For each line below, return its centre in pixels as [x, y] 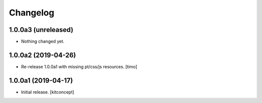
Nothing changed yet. [43, 42]
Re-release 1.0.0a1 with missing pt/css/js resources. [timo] [79, 66]
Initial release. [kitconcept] [48, 92]
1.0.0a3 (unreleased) [41, 30]
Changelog [32, 13]
